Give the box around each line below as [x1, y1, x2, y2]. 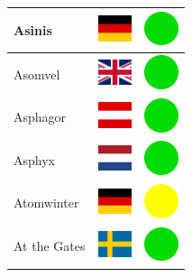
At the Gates [14, 236, 86, 255]
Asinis [14, 20, 52, 39]
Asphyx [14, 150, 55, 169]
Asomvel [14, 64, 60, 83]
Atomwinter [14, 193, 79, 212]
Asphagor [14, 107, 67, 126]
